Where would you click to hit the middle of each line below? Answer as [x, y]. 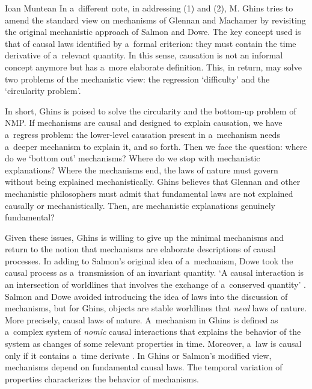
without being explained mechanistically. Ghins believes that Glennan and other [153, 182]
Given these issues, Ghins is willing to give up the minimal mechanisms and [144, 237]
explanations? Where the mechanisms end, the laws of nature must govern [142, 170]
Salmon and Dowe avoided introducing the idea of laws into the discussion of [146, 296]
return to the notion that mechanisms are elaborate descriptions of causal [140, 249]
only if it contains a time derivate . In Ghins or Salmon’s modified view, [138, 355]
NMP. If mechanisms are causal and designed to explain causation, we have [144, 123]
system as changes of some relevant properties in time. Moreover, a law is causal [153, 344]
